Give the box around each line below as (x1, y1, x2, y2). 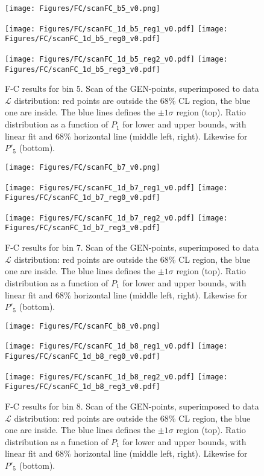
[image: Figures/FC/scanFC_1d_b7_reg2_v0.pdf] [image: (5, 213, 228, 222)
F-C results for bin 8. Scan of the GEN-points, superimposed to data (5, 399, 259, 412)
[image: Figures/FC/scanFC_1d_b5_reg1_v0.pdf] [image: (5, 24, 228, 33)
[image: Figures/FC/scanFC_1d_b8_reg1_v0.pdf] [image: (5, 342, 228, 351)
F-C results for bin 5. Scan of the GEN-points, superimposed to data (5, 82, 259, 95)
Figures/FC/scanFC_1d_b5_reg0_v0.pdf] (5, 34, 160, 43)
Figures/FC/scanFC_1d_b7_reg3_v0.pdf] (5, 224, 160, 233)
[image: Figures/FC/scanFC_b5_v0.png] (5, 4, 160, 13)
